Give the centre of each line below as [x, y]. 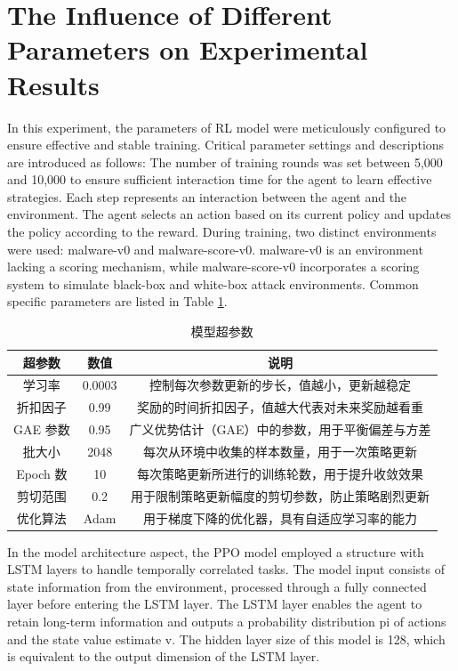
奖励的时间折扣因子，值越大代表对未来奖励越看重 [281, 407]
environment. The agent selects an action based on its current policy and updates [229, 214]
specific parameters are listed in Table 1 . [117, 301]
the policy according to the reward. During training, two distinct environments [222, 232]
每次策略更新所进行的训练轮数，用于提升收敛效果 [281, 473]
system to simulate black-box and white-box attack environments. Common [213, 283]
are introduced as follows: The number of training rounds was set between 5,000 [225, 162]
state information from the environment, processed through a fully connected [217, 586]
